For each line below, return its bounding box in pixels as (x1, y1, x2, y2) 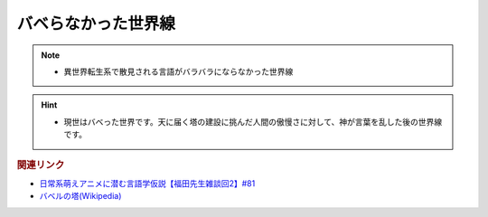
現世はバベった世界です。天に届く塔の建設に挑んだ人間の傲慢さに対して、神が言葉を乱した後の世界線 (63, 116, 443, 127)
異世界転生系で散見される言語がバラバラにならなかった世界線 (63, 66, 294, 77)
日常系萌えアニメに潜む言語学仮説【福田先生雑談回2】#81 (39, 177, 256, 189)
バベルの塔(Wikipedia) (39, 191, 122, 202)
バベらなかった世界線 (16, 14, 176, 33)
